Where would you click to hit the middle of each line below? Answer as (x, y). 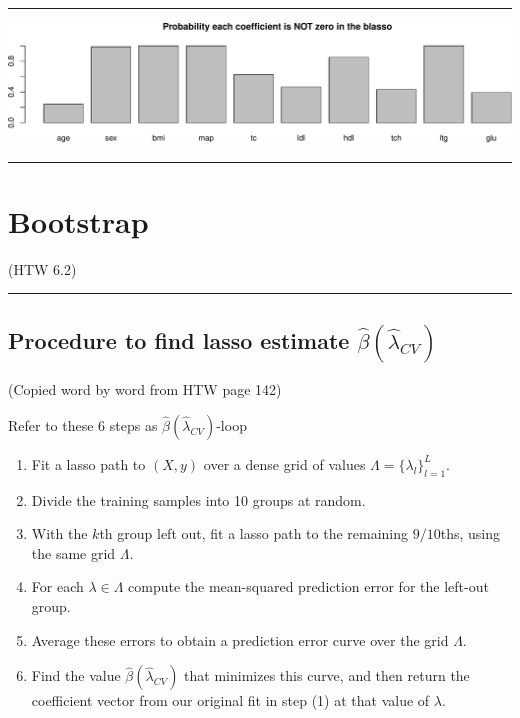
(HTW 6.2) (42, 268)
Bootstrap (78, 220)
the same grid (73, 552)
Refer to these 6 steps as (83, 424)
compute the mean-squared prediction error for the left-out (308, 586)
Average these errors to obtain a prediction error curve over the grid (240, 639)
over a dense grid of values (284, 463)
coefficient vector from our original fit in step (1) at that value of (230, 700)
